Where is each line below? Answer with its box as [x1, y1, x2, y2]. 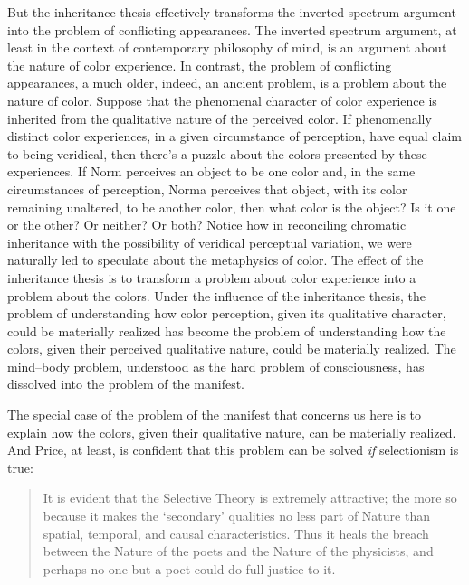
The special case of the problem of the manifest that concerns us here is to [7, 405, 422, 424]
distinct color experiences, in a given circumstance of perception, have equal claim [7, 127, 463, 146]
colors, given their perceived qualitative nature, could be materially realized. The [7, 339, 456, 358]
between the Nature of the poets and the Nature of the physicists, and [43, 542, 434, 561]
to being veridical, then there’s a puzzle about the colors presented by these [7, 144, 427, 163]
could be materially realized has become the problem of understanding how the [7, 321, 446, 340]
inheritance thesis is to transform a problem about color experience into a [7, 268, 416, 287]
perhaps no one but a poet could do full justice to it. [43, 559, 336, 578]
